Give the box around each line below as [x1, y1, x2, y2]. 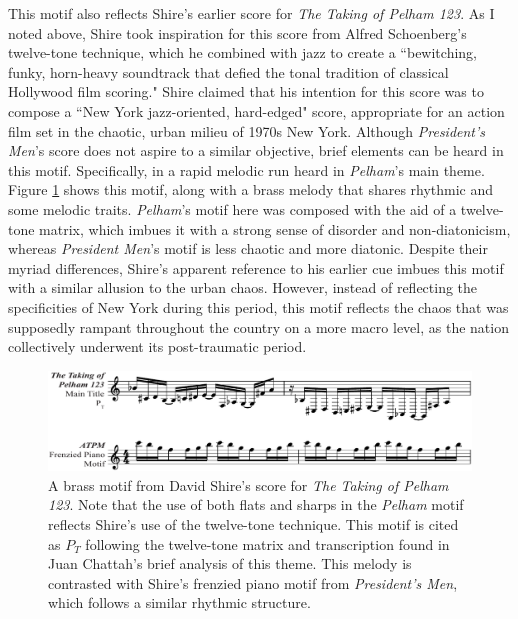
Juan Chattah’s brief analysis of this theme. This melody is [48, 553, 412, 574]
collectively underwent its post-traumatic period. [8, 336, 307, 357]
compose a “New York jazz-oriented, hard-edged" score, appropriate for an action [8, 100, 505, 121]
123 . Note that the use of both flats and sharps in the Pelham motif [48, 494, 464, 515]
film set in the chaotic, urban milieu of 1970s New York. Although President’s [8, 120, 486, 141]
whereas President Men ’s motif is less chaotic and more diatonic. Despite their [8, 238, 488, 259]
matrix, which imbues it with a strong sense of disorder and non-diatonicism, [39, 218, 511, 239]
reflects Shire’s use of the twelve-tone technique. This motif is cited [48, 514, 459, 535]
